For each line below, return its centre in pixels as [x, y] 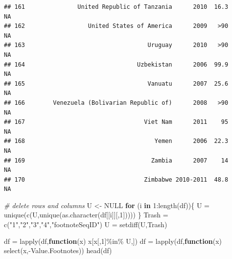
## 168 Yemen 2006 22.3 [116, 141]
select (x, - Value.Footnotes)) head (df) [58, 250]
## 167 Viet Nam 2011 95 [116, 122]
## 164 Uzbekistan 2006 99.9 [116, 64]
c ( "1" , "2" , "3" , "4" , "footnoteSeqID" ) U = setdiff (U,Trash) [86, 224]
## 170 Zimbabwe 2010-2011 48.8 [116, 179]
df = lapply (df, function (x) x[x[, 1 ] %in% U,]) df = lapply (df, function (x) [113, 241]
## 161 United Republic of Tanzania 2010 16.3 [116, 7]
